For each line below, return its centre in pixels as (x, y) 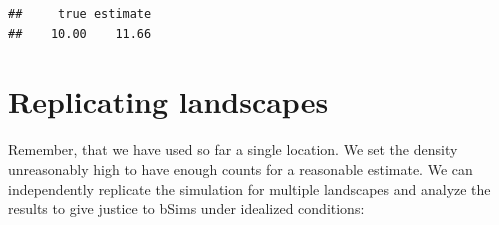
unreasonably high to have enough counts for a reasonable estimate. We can (240, 168)
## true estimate (80, 14)
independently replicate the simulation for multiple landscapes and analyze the (249, 188)
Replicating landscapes (168, 101)
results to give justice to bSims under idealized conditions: (186, 208)
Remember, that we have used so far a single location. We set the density (233, 149)
